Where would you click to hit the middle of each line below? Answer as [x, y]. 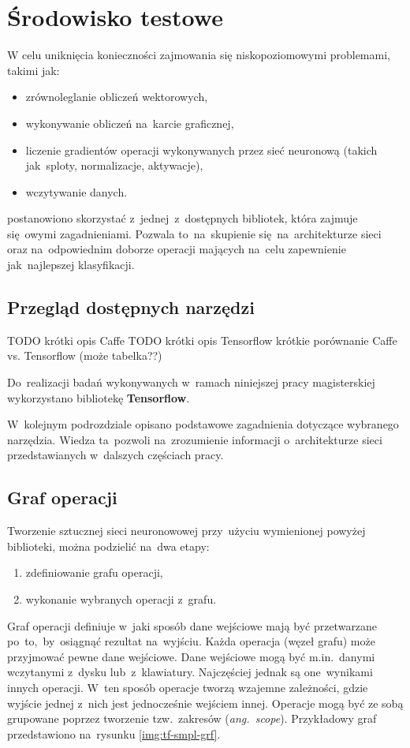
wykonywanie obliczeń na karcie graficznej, [130, 123]
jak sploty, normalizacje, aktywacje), [114, 165]
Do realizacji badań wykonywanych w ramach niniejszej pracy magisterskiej [191, 382]
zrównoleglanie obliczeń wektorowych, [117, 97]
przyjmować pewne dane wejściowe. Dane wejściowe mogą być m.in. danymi [191, 656]
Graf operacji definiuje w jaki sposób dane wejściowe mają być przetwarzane [192, 625]
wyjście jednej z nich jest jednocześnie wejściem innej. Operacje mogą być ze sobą [205, 703]
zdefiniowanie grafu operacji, [94, 572]
